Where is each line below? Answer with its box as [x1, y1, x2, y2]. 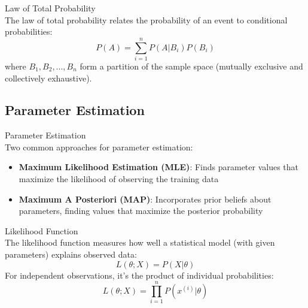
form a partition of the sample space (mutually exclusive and [80, 59, 303, 72]
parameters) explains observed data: [5, 248, 137, 261]
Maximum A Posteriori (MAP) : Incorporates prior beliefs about [19, 192, 272, 205]
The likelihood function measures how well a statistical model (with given [5, 236, 275, 249]
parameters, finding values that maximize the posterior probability [19, 204, 263, 217]
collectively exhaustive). [5, 71, 92, 84]
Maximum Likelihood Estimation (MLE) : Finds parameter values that [19, 161, 299, 173]
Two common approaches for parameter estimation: [5, 140, 193, 153]
